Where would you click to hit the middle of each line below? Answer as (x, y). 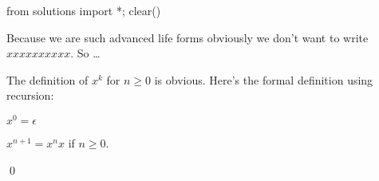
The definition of (47, 79)
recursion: (30, 95)
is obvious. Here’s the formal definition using (264, 79)
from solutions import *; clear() (84, 10)
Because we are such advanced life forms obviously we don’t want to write (188, 37)
